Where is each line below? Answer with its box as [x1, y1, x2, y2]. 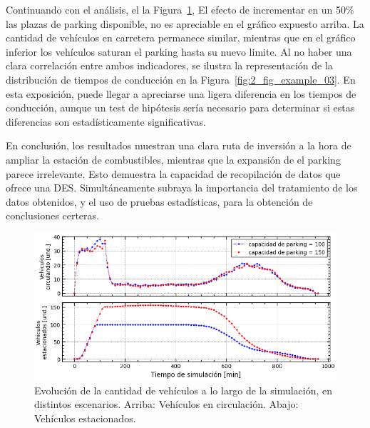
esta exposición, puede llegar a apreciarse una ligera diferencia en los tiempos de [6, 86, 356, 101]
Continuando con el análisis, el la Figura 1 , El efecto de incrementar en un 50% [6, 2, 354, 16]
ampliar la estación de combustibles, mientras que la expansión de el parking [6, 151, 341, 166]
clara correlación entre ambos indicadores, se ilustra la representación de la [6, 58, 333, 73]
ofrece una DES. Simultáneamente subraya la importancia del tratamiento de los [6, 180, 358, 195]
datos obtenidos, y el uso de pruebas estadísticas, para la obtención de [6, 194, 313, 209]
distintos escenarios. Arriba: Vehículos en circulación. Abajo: [34, 397, 299, 412]
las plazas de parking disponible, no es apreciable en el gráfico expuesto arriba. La [6, 16, 364, 31]
